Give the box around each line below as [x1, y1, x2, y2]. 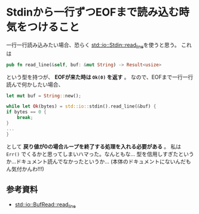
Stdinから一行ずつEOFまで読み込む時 [6, 5, 190, 19]
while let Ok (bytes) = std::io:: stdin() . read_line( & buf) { [6, 103, 157, 109]
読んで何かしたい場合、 [6, 81, 64, 88]
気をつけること [6, 20, 80, 34]
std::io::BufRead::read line [14, 201, 76, 209]
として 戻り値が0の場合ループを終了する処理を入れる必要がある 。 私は [6, 143, 182, 150]
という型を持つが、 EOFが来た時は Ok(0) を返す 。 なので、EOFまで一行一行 [6, 73, 194, 81]
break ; [17, 115, 33, 121]
